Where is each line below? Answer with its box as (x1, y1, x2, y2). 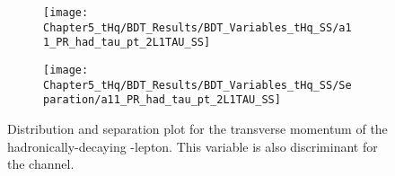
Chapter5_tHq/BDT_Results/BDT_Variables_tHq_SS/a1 (43, 21, 352, 34)
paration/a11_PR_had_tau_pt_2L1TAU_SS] (43, 93, 281, 107)
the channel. (7, 154, 75, 173)
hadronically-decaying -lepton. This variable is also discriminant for (7, 136, 378, 155)
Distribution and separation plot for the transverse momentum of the (7, 119, 388, 137)
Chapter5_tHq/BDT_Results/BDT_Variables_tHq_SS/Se (43, 78, 352, 92)
